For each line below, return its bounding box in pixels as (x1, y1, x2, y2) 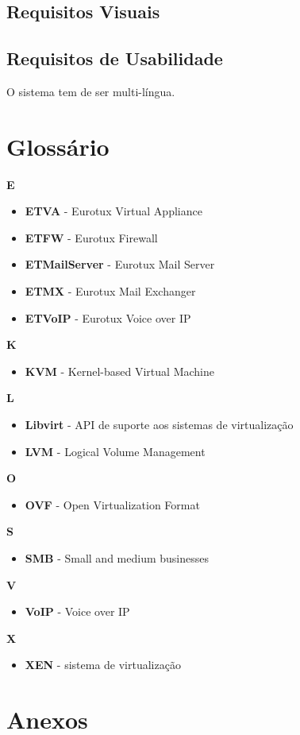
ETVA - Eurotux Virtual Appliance (25, 203, 202, 219)
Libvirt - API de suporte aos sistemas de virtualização (25, 416, 294, 433)
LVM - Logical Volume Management (25, 443, 206, 459)
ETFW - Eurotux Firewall (25, 229, 158, 246)
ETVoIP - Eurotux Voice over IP (25, 309, 191, 326)
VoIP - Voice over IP (25, 603, 130, 620)
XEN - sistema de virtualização (25, 656, 181, 673)
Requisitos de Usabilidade (6, 46, 223, 71)
